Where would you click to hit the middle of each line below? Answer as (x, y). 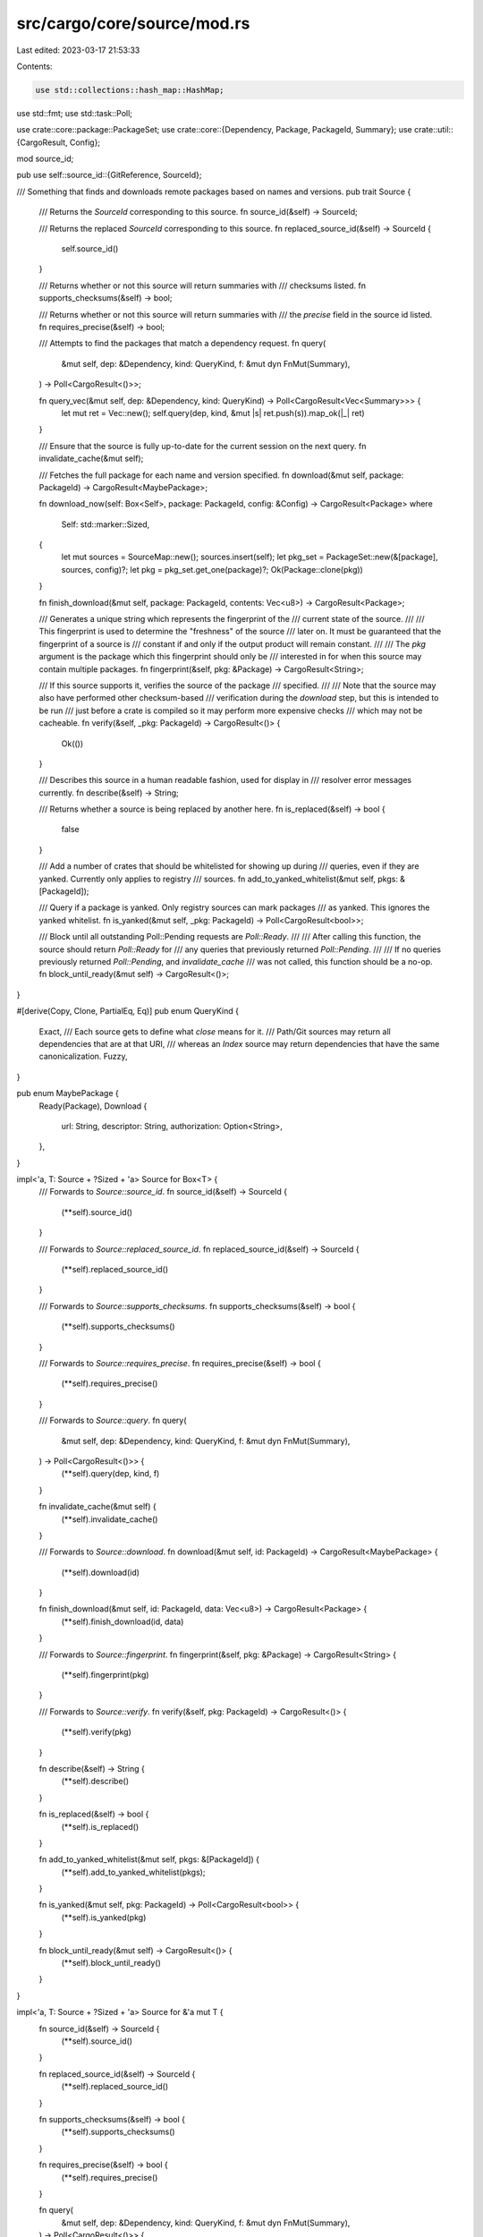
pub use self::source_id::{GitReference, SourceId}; (109, 175)
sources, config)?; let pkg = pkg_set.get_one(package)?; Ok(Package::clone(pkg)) (212, 569)
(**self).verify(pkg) (96, 1732)
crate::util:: (433, 130)
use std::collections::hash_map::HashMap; (130, 90)
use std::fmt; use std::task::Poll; (75, 113)
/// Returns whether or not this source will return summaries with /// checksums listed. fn (203, 285)
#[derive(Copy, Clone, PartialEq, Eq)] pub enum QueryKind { (127, 1011)
